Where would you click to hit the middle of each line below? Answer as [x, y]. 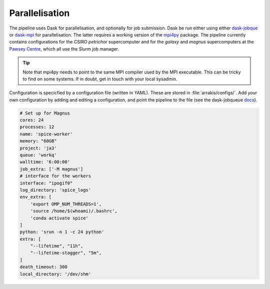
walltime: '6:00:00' [45, 162]
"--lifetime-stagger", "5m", [66, 253]
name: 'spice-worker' [46, 134]
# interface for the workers [55, 176]
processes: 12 [37, 127]
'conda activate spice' [59, 218]
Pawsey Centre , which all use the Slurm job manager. [64, 49]
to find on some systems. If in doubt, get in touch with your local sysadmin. [100, 79]
